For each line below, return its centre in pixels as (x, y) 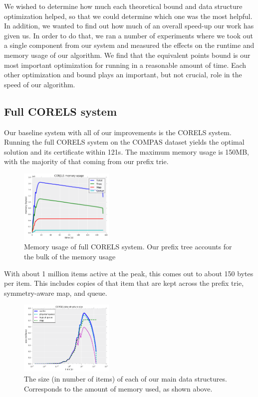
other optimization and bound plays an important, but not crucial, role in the (123, 75)
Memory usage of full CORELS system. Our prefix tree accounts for (128, 247)
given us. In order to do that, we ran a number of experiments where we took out (129, 35)
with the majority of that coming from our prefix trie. (86, 161)
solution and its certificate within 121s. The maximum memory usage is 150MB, (127, 151)
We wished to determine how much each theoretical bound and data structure (123, 6)
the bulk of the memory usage (70, 256)
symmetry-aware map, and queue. (56, 293)
